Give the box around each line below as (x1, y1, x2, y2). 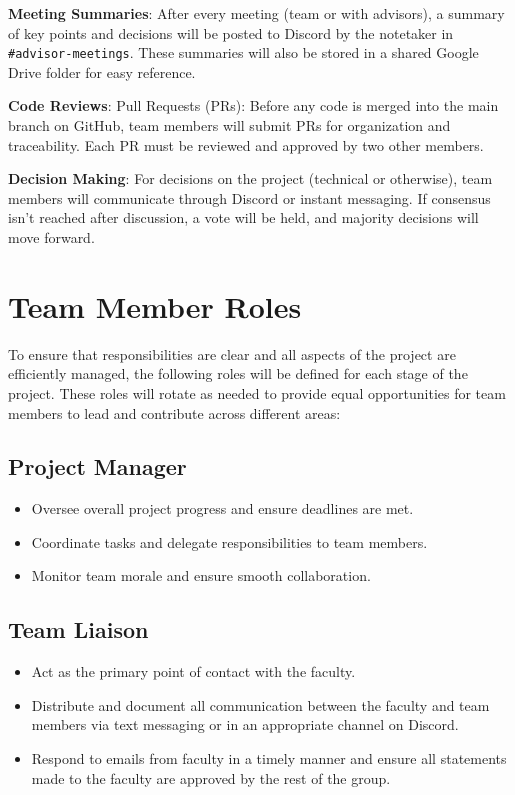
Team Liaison (8, 614, 149, 645)
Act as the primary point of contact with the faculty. (31, 661, 356, 682)
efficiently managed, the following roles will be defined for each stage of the (8, 363, 468, 384)
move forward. (8, 227, 95, 247)
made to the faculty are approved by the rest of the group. (31, 767, 391, 788)
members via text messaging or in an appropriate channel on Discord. (31, 714, 459, 735)
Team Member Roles (8, 285, 302, 326)
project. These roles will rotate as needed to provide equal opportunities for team (8, 382, 506, 403)
